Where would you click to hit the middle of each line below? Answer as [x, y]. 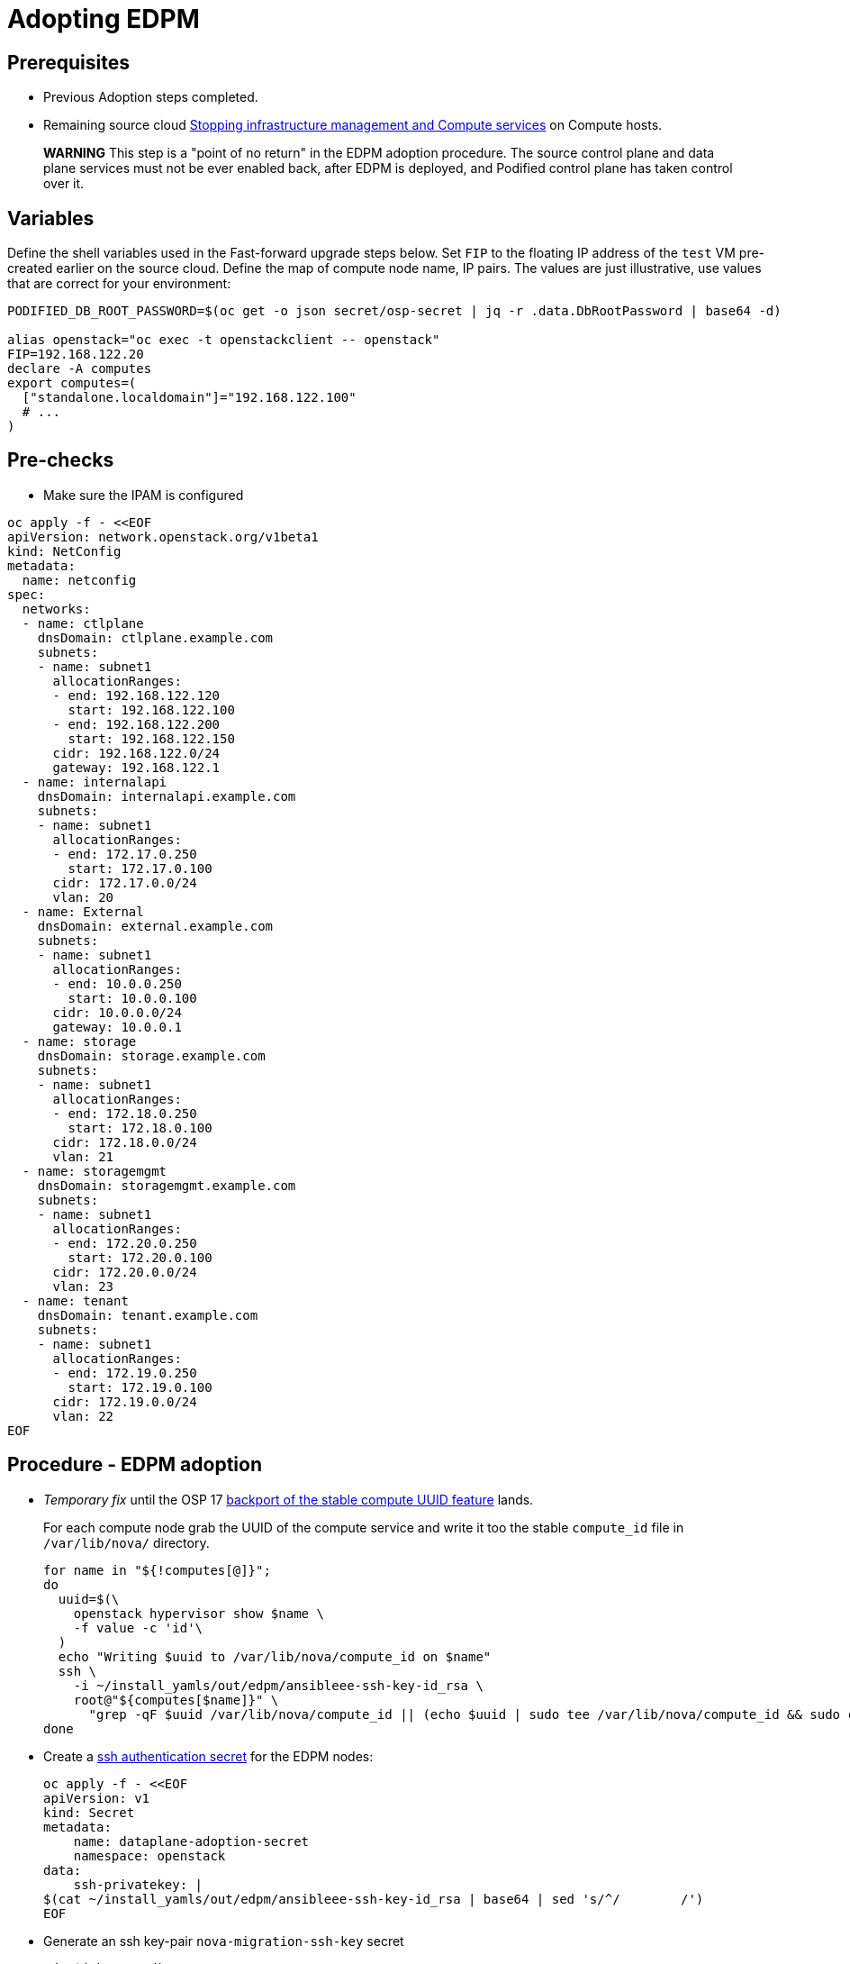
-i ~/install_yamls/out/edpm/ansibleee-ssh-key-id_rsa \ [278, 1685]
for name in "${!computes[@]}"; [157, 1570]
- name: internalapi [95, 782]
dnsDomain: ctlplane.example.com [155, 637]
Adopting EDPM [104, 19]
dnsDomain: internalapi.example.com [167, 796]
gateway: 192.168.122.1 [136, 767]
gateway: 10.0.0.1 [117, 1027]
